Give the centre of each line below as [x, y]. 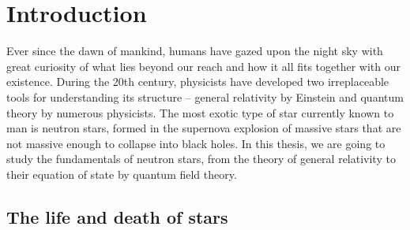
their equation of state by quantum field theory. [122, 174]
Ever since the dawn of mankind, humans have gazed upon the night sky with [195, 51]
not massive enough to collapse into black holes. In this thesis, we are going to [196, 143]
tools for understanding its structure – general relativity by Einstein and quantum [205, 96]
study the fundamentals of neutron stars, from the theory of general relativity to [201, 159]
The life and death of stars [117, 216]
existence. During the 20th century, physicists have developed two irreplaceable [198, 82]
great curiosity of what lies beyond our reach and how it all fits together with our [204, 66]
